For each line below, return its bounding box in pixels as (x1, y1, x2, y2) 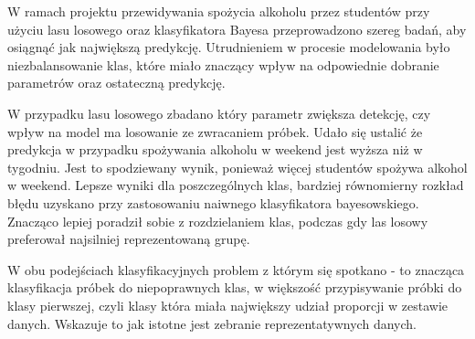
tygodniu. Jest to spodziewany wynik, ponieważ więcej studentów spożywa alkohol (7, 157, 468, 176)
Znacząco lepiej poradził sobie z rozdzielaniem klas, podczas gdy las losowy (7, 211, 428, 230)
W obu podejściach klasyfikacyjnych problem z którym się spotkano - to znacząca (7, 260, 465, 279)
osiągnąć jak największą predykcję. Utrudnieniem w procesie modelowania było (7, 37, 450, 57)
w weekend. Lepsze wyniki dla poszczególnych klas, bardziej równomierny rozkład (7, 175, 464, 195)
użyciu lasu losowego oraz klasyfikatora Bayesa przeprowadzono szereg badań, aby (7, 19, 467, 38)
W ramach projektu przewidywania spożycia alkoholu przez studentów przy (7, 2, 430, 20)
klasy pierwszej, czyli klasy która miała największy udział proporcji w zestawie (7, 295, 449, 314)
